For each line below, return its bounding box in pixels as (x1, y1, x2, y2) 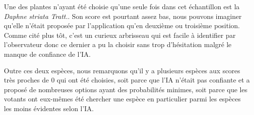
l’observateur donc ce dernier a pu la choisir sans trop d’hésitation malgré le (4, 39, 232, 49)
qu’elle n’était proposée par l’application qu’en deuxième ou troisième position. (4, 20, 240, 31)
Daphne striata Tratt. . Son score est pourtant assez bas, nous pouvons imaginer (4, 11, 242, 21)
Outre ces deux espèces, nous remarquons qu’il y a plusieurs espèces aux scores (4, 65, 240, 75)
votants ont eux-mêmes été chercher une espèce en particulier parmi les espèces (4, 94, 241, 104)
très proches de (4, 75, 49, 85)
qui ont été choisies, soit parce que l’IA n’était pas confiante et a (57, 75, 250, 85)
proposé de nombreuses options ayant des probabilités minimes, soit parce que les (4, 84, 248, 94)
